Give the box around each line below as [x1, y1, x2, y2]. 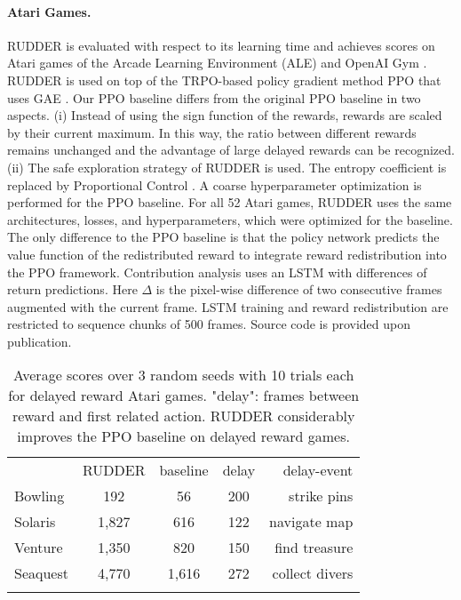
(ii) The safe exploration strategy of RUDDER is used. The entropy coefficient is [7, 157, 447, 176]
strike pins [289, 485, 354, 507]
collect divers [272, 563, 354, 584]
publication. [7, 332, 72, 350]
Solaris [14, 511, 56, 532]
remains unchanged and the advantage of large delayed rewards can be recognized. [7, 140, 455, 159]
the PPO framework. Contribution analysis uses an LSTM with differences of [7, 262, 427, 281]
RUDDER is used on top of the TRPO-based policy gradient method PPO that [7, 70, 441, 89]
